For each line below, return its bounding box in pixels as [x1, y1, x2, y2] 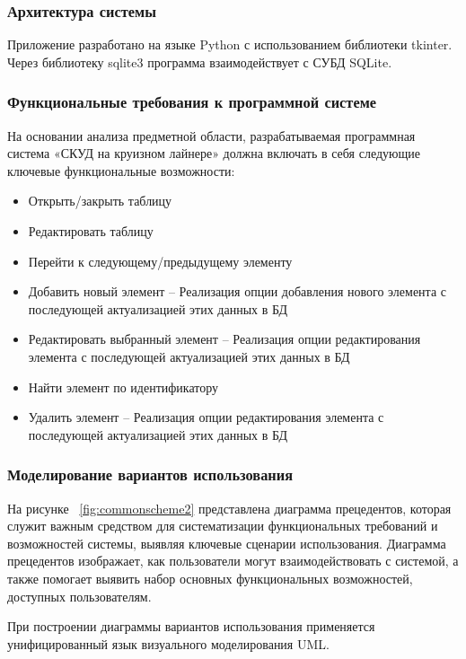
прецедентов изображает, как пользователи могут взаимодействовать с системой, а [7, 551, 459, 570]
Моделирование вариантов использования [7, 463, 294, 486]
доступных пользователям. [7, 586, 152, 605]
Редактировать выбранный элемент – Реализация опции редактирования [28, 329, 421, 348]
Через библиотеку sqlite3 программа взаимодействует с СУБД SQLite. [7, 52, 392, 71]
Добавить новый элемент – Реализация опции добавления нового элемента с [28, 282, 446, 301]
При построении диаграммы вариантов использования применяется [7, 617, 375, 636]
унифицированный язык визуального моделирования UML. [7, 634, 330, 653]
